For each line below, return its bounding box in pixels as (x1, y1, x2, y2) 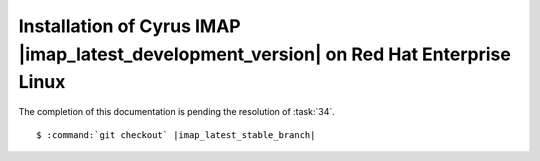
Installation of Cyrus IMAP (18, 15, 241, 37)
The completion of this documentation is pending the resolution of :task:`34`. (18, 106, 335, 118)
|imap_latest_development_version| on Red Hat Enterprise (18, 43, 512, 65)
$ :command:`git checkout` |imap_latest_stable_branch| (36, 129, 316, 140)
